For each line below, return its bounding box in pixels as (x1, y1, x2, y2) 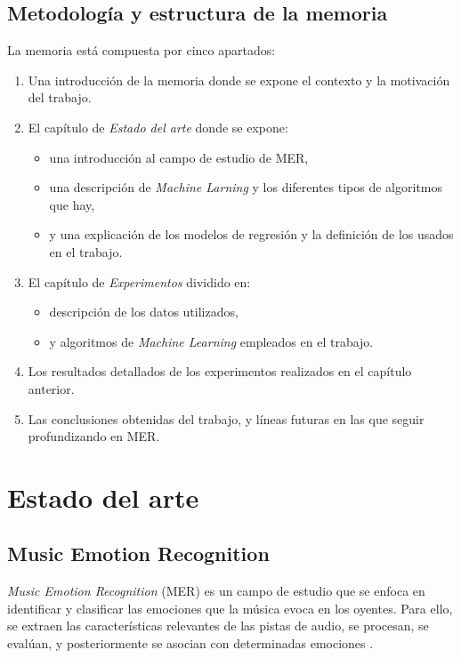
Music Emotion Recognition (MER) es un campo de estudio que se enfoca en (7, 582, 425, 600)
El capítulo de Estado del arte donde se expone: (28, 117, 288, 136)
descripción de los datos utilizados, (49, 302, 239, 321)
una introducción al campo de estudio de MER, (49, 148, 309, 166)
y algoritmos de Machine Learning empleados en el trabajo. (49, 332, 374, 350)
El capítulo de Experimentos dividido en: (28, 272, 251, 291)
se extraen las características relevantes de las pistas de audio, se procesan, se (7, 616, 429, 635)
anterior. (28, 379, 75, 397)
